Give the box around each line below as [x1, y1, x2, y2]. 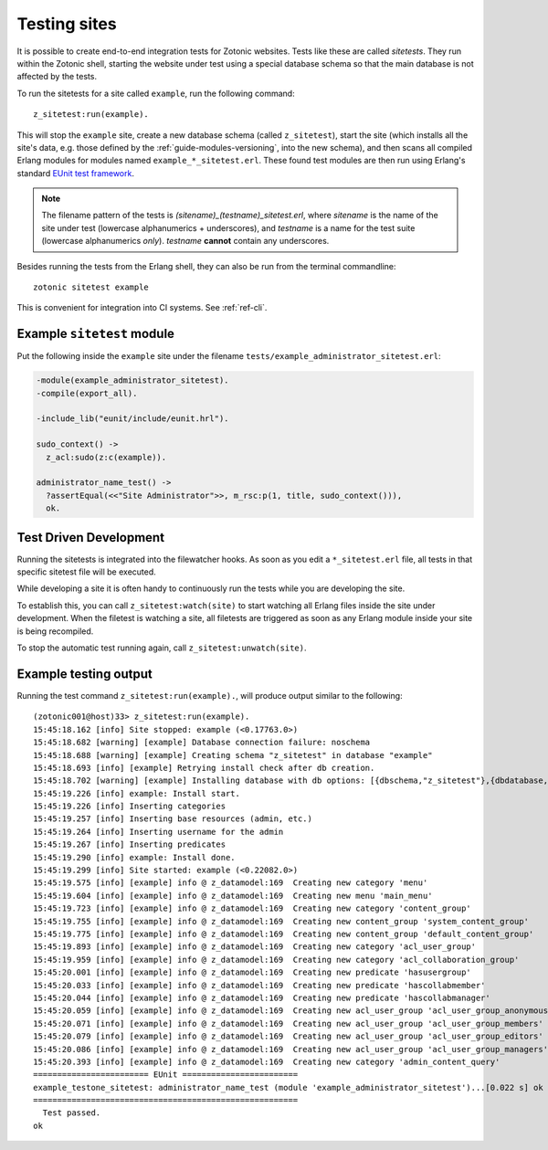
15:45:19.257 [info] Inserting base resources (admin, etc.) [33, 814, 312, 824]
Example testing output [16, 666, 153, 681]
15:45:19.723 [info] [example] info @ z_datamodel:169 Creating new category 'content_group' [33, 903, 472, 913]
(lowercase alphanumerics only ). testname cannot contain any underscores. [41, 236, 330, 247]
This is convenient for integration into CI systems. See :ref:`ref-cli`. [16, 302, 268, 313]
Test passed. [42, 1108, 101, 1118]
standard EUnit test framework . [16, 167, 134, 178]
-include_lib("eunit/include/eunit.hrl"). [36, 414, 229, 424]
